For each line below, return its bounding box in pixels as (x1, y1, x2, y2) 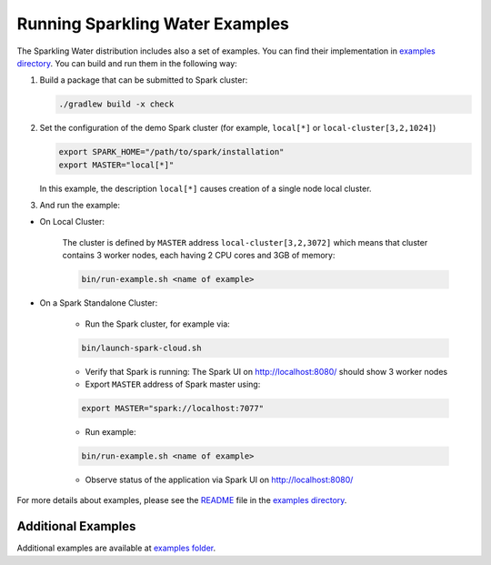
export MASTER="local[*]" (58, 159, 175, 170)
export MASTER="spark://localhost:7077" (81, 403, 264, 413)
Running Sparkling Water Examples (16, 14, 290, 34)
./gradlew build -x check (58, 99, 175, 109)
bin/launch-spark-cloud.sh (81, 342, 202, 353)
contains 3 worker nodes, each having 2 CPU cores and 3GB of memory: (62, 250, 336, 261)
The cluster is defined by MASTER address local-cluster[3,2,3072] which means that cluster (62, 237, 428, 247)
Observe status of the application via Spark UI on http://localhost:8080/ (85, 474, 354, 485)
